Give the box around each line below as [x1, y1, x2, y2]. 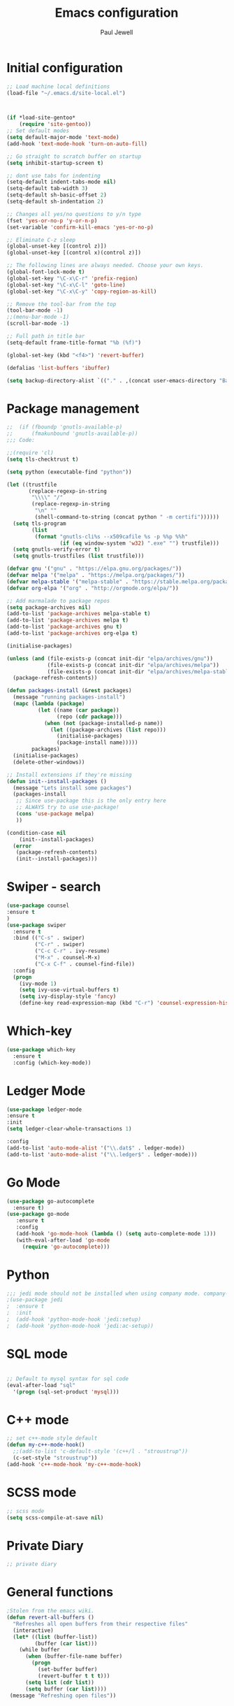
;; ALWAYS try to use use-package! [15, 804, 119, 811]
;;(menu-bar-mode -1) [6, 313, 70, 321]
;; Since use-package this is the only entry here [15, 797, 167, 805]
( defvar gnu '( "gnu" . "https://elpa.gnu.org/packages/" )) [6, 565, 182, 573]
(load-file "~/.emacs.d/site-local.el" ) [6, 89, 126, 96]
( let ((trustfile [6, 481, 57, 488]
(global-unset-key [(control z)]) [6, 243, 108, 250]
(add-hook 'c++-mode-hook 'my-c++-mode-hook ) [6, 1461, 141, 1468]
